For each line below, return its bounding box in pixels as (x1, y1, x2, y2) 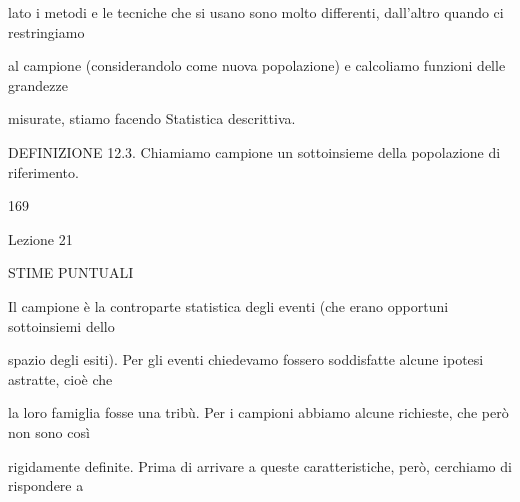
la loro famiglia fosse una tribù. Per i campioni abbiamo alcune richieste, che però (8, 402, 509, 423)
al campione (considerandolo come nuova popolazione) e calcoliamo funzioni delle (8, 55, 506, 76)
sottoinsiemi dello (8, 315, 115, 336)
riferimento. (8, 161, 79, 182)
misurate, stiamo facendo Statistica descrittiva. (8, 108, 296, 129)
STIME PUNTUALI (8, 262, 134, 283)
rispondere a (8, 475, 84, 496)
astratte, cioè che (8, 368, 113, 389)
